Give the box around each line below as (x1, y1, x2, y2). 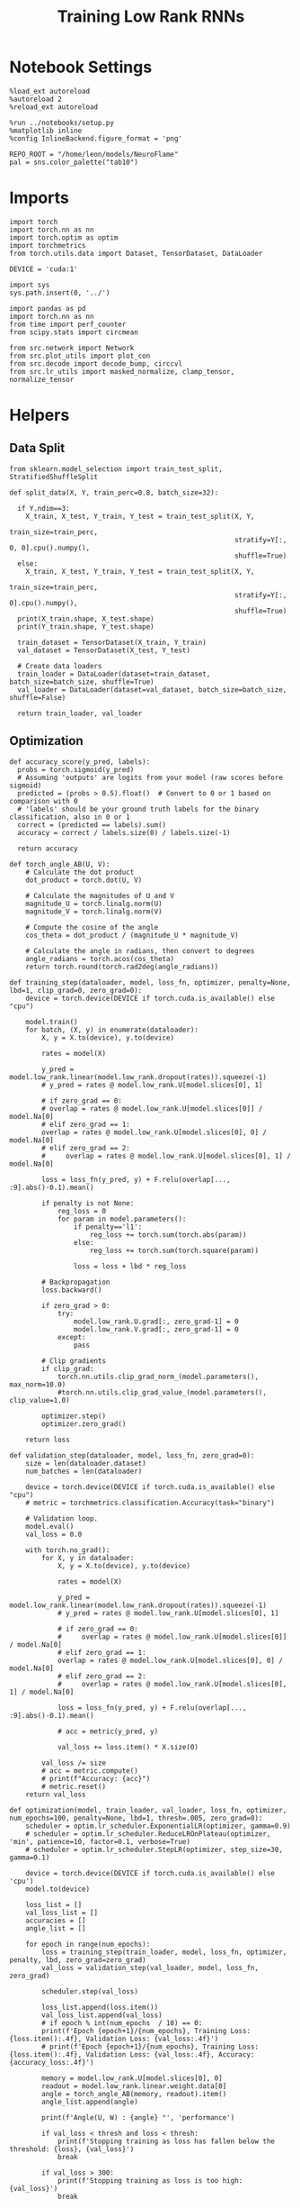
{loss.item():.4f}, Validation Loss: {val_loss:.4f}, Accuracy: (9, 2049, 255, 2059)
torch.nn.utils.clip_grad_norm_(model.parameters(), (57, 1372, 259, 1381)
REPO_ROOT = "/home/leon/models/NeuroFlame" (9, 150, 179, 159)
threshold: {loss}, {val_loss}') (9, 2144, 135, 2154)
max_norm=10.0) (9, 1380, 66, 1389)
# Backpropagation (41, 1277, 110, 1286)
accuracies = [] (25, 1916, 87, 1925)
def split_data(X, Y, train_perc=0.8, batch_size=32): (9, 488, 219, 497)
